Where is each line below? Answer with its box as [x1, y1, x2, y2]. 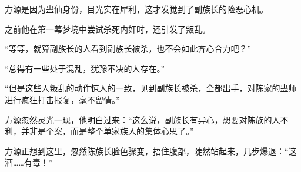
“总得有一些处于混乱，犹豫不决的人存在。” [5, 62, 165, 74]
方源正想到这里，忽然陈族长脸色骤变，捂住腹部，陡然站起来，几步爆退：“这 [5, 144, 297, 157]
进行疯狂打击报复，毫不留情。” [5, 93, 120, 105]
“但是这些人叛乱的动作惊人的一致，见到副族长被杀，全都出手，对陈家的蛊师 [5, 82, 297, 94]
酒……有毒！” [5, 156, 53, 168]
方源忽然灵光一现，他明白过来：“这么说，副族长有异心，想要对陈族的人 [5, 113, 280, 125]
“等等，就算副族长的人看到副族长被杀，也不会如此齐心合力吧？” [5, 42, 252, 55]
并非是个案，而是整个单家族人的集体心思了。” [21, 125, 194, 137]
